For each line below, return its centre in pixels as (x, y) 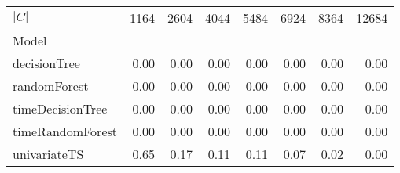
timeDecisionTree (60, 108)
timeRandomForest (65, 131)
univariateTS (48, 154)
